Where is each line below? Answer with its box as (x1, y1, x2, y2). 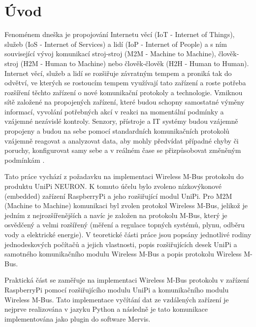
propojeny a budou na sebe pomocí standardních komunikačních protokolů (4, 126, 229, 136)
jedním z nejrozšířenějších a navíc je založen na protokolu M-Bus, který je (4, 210, 227, 220)
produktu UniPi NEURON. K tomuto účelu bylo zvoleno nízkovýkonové (4, 181, 222, 191)
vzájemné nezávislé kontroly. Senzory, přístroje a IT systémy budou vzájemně (4, 116, 238, 126)
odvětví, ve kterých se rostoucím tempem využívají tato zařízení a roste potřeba (4, 77, 246, 88)
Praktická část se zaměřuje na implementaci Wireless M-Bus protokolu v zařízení (4, 275, 249, 285)
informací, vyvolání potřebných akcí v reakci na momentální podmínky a (4, 106, 224, 116)
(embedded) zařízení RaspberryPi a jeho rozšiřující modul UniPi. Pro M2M (4, 190, 232, 201)
